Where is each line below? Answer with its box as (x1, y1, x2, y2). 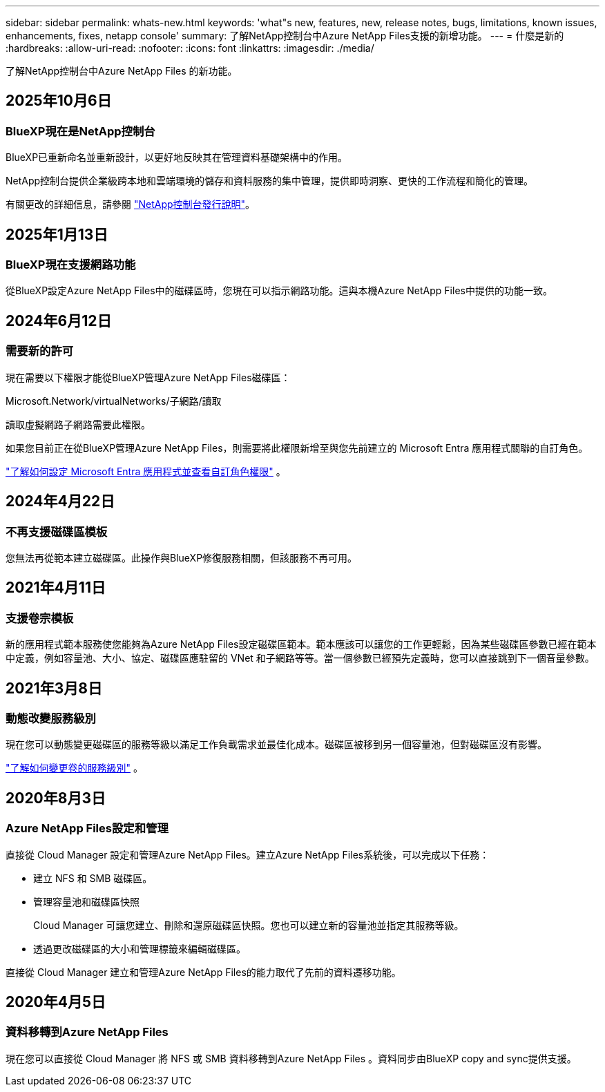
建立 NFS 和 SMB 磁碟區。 (33, 872, 153, 884)
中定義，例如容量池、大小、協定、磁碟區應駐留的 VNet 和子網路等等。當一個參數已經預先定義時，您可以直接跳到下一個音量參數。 (6, 652, 595, 664)
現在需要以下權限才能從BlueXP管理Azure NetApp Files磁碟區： (6, 371, 291, 383)
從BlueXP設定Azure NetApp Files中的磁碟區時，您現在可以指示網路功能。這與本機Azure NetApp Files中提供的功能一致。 (6, 285, 553, 297)
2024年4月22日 (6, 492, 115, 510)
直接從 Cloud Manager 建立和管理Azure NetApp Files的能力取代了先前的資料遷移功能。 (6, 966, 401, 978)
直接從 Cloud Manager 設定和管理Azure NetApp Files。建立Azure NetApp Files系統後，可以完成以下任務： (6, 848, 490, 861)
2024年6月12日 (6, 312, 112, 329)
